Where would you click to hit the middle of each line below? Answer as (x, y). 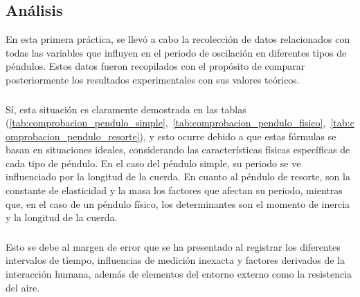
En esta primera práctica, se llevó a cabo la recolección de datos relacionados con (178, 39)
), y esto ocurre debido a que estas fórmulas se (238, 136)
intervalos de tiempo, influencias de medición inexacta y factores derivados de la (175, 260)
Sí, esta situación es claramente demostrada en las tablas (126, 109)
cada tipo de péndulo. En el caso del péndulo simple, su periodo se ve (153, 163)
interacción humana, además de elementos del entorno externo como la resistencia (179, 273)
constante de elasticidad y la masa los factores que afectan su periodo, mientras (174, 190)
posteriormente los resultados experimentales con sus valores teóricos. (153, 79)
